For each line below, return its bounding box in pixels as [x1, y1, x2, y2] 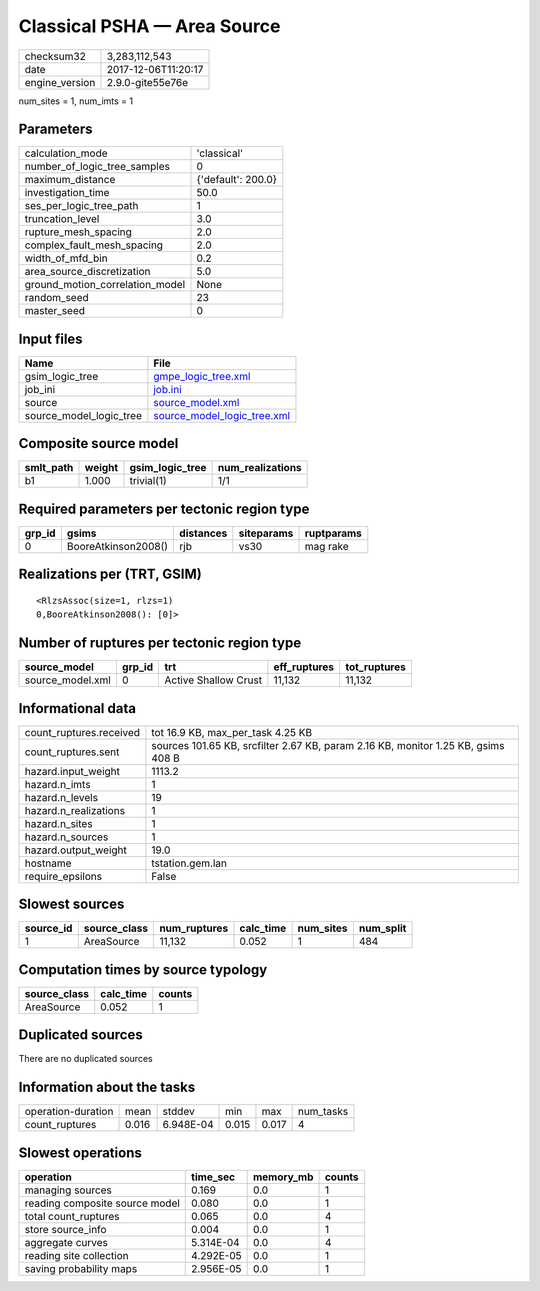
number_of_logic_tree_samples [24, 160, 170, 174]
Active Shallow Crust [164, 673, 263, 687]
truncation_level [24, 212, 100, 226]
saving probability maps [24, 1261, 138, 1275]
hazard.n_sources [24, 830, 109, 844]
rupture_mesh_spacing [24, 225, 132, 239]
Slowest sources [18, 896, 125, 913]
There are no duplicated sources [18, 1053, 154, 1065]
